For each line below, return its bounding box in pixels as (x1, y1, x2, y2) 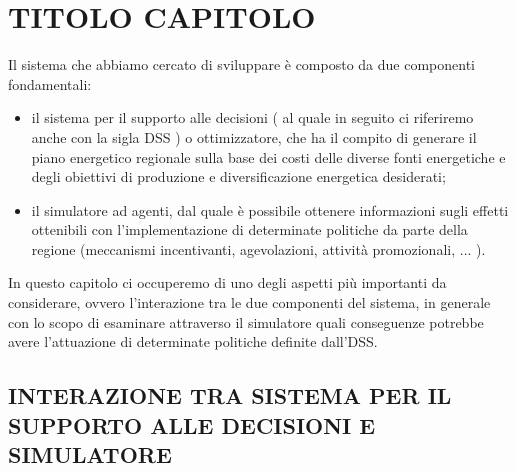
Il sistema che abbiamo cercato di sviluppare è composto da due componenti (8, 54, 476, 75)
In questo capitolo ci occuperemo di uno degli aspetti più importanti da (8, 272, 447, 293)
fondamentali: (8, 73, 92, 94)
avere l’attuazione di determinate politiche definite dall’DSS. (8, 331, 378, 352)
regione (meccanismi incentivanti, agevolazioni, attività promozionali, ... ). (31, 238, 486, 259)
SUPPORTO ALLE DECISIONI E (8, 409, 376, 440)
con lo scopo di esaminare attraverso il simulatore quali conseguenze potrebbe (8, 311, 484, 332)
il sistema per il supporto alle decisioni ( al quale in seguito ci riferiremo (31, 107, 474, 128)
